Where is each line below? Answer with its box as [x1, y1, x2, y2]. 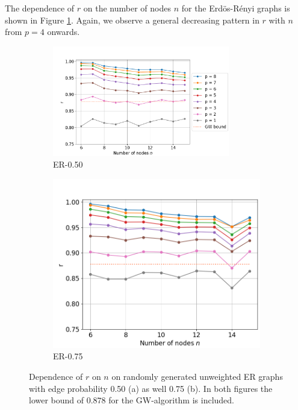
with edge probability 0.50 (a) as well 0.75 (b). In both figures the [29, 382, 273, 394]
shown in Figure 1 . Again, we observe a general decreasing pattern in [5, 13, 259, 26]
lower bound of [29, 394, 84, 406]
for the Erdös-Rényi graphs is [181, 2, 290, 14]
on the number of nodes [83, 2, 171, 14]
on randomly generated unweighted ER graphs [111, 370, 283, 382]
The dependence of [5, 2, 75, 14]
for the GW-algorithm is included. [108, 394, 235, 406]
